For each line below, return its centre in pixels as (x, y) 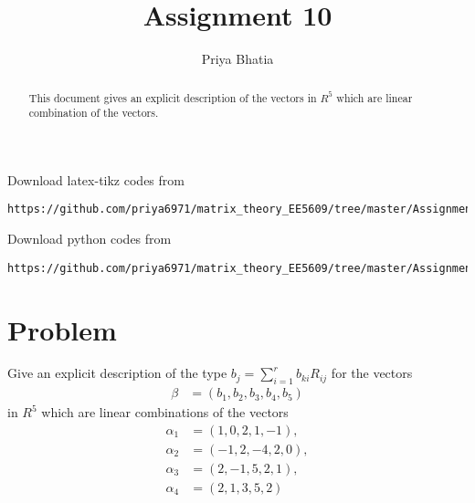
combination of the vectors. (94, 113)
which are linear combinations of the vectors (165, 412)
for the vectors (372, 373)
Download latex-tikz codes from (96, 179)
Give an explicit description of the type (117, 373)
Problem (62, 329)
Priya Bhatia (237, 59)
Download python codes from (90, 239)
